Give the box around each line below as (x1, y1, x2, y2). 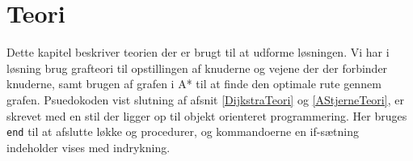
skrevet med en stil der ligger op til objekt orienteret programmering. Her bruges (6, 107, 407, 124)
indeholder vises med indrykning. (6, 138, 171, 155)
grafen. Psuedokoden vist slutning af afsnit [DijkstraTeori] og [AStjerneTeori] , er (6, 91, 404, 108)
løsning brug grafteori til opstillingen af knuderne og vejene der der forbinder (6, 59, 388, 76)
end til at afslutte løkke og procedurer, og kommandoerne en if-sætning (6, 123, 359, 140)
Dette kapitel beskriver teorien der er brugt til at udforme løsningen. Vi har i (6, 44, 390, 61)
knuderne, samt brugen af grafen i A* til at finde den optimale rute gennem (6, 75, 381, 92)
